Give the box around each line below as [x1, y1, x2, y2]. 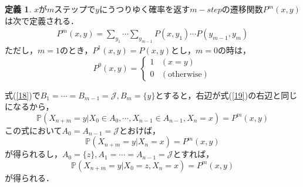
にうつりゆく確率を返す [99, 3, 190, 15]
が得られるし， [5, 148, 62, 160]
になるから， [5, 100, 54, 113]
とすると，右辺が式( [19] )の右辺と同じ [155, 89, 298, 101]
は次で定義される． [5, 14, 79, 26]
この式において [5, 124, 62, 136]
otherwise [168, 70, 202, 79]
